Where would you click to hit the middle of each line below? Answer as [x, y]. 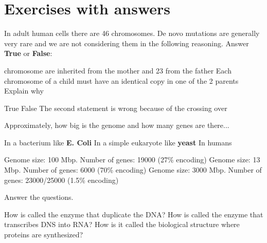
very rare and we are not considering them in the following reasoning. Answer [127, 43]
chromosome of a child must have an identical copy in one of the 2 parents [121, 80]
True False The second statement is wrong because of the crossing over [116, 108]
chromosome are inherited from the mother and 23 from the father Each [118, 70]
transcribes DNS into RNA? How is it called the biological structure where [122, 224]
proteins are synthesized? [44, 235]
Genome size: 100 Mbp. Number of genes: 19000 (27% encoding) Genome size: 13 [132, 160]
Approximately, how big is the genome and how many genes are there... [117, 125]
